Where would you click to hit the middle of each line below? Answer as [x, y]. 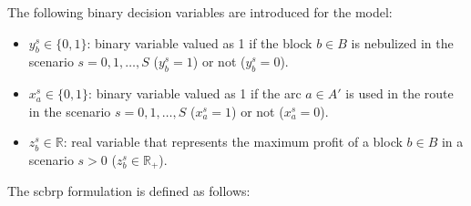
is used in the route [399, 93]
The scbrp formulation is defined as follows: [129, 191]
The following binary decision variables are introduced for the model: [200, 12]
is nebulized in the [402, 42]
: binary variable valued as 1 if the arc [195, 93]
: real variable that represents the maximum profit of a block [233, 142]
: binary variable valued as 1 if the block [200, 42]
